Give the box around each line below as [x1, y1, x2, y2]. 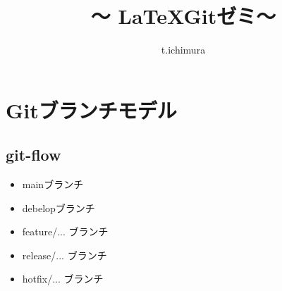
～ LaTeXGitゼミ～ [90, 1, 276, 30]
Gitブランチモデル [6, 95, 177, 124]
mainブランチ [22, 177, 84, 192]
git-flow [6, 144, 61, 166]
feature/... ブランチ [22, 224, 109, 239]
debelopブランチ [22, 200, 95, 215]
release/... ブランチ [22, 247, 107, 262]
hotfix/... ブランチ [22, 271, 104, 286]
